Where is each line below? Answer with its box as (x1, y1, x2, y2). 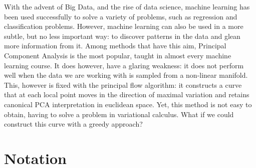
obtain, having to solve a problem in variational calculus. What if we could (4, 109, 234, 119)
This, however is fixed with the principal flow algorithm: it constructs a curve (4, 79, 242, 90)
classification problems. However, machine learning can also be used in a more (4, 21, 243, 31)
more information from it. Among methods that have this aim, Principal (4, 40, 226, 51)
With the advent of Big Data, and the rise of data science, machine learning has (4, 1, 250, 11)
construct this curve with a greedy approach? (4, 119, 143, 129)
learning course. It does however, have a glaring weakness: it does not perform (4, 60, 244, 70)
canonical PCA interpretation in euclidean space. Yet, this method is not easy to (4, 99, 252, 109)
